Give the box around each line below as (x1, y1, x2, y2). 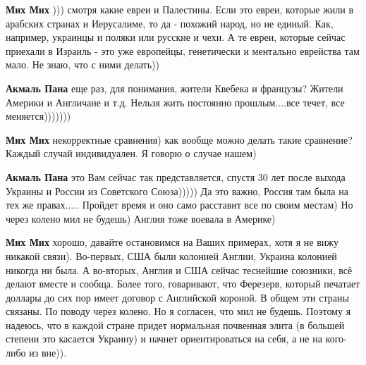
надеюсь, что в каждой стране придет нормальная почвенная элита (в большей (6, 317, 345, 332)
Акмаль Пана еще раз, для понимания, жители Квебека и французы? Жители (6, 80, 343, 95)
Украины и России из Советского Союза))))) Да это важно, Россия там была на (6, 183, 348, 198)
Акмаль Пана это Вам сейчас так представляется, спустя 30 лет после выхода (6, 169, 346, 184)
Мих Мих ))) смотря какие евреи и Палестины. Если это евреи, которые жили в (6, 2, 354, 16)
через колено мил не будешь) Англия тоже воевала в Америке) (6, 211, 276, 225)
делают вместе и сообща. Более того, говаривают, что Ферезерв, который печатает (6, 276, 360, 291)
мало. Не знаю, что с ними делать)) (6, 57, 159, 72)
